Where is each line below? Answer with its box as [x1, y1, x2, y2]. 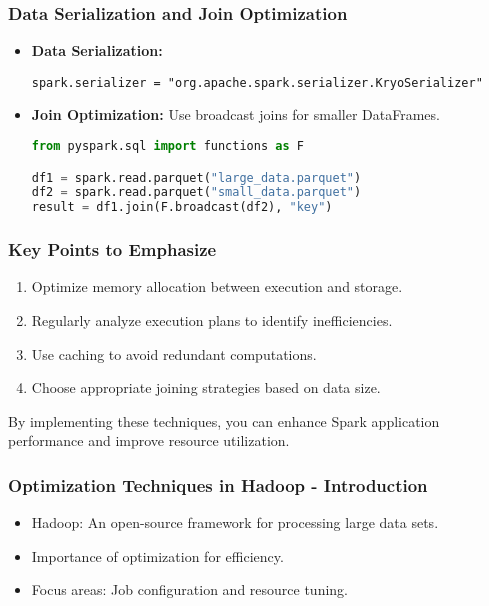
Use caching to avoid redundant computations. [31, 343, 317, 364]
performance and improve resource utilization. [8, 430, 290, 451]
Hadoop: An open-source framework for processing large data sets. [31, 512, 439, 533]
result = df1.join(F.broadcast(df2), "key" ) [31, 200, 333, 215]
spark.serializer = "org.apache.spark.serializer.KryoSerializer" [31, 75, 483, 90]
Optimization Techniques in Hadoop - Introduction [8, 472, 428, 497]
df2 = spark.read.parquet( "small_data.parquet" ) [31, 185, 362, 200]
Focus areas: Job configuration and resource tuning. [31, 579, 348, 600]
